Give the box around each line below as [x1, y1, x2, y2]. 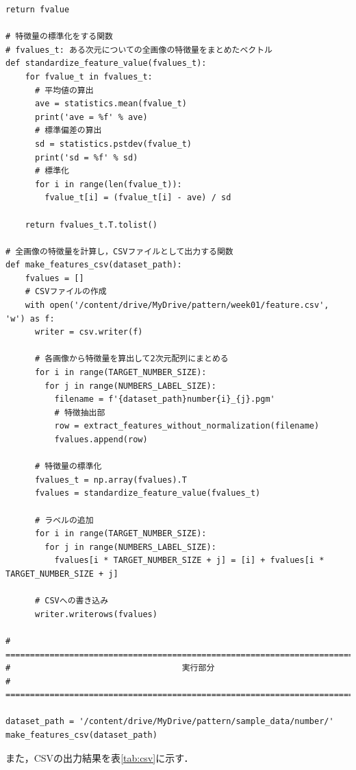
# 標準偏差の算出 [34, 125, 102, 136]
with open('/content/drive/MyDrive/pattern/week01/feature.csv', [25, 300, 329, 311]
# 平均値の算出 [34, 85, 94, 95]
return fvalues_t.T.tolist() [25, 219, 157, 230]
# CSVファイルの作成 [25, 287, 107, 297]
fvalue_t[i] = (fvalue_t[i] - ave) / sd [44, 193, 231, 203]
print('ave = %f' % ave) [34, 112, 148, 122]
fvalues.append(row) [54, 435, 148, 444]
